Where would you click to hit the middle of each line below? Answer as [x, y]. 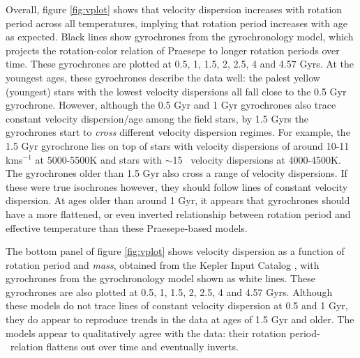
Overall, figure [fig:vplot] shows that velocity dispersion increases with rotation [174, 9]
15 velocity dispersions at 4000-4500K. [257, 159]
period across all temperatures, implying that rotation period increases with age [177, 23]
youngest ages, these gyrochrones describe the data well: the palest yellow [163, 77]
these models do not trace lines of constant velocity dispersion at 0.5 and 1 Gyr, [177, 305]
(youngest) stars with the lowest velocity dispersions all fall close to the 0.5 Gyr [176, 91]
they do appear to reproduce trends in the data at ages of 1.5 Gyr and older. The [180, 319]
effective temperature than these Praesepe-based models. [127, 227]
